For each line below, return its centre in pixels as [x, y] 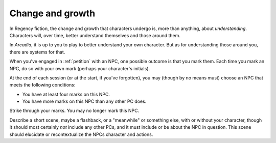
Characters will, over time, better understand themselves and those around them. [95, 35]
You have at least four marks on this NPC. [66, 94]
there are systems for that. [37, 52]
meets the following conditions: [42, 85]
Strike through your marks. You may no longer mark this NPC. [74, 111]
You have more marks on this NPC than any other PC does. [84, 101]
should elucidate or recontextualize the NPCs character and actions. [81, 134]
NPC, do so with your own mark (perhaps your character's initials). [80, 68]
